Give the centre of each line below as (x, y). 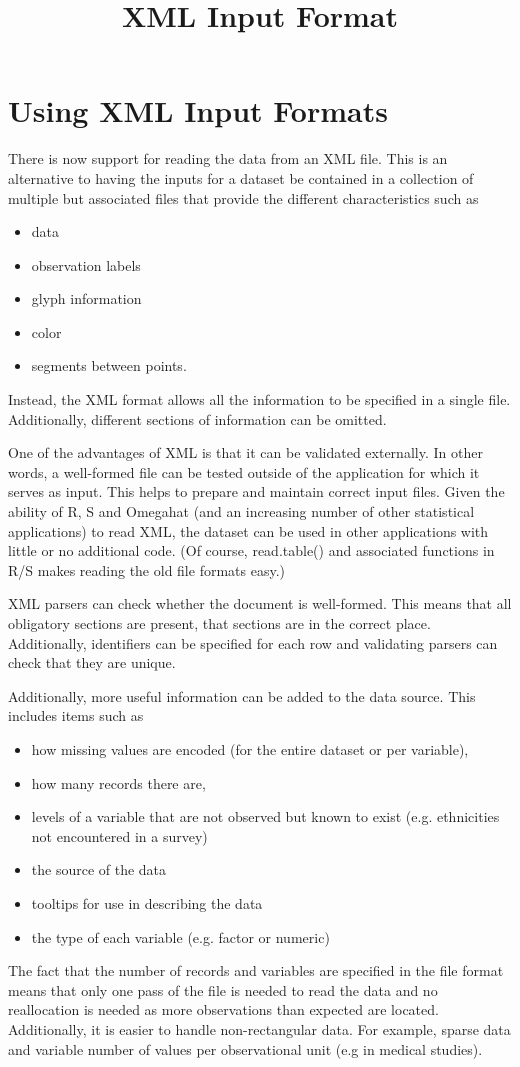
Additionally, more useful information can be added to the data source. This (242, 695)
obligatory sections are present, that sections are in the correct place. (219, 623)
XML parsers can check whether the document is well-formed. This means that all (260, 603)
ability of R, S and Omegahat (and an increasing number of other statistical (241, 511)
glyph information (86, 298)
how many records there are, (118, 782)
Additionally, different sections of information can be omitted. (197, 418)
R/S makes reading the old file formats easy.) (146, 569)
